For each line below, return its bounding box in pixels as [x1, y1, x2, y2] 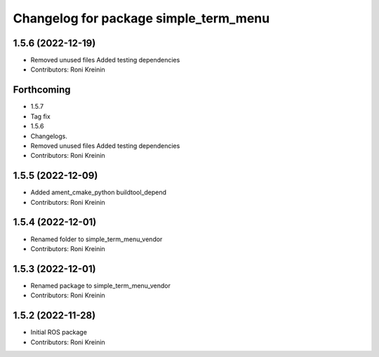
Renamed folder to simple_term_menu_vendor [30, 235, 163, 243]
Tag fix [30, 112, 51, 121]
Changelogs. [30, 132, 68, 140]
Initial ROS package [30, 328, 88, 337]
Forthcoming [13, 84, 71, 96]
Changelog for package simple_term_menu [13, 11, 270, 26]
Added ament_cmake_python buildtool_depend [30, 188, 167, 196]
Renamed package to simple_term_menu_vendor [30, 281, 171, 290]
